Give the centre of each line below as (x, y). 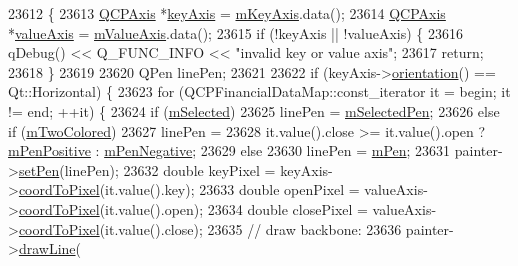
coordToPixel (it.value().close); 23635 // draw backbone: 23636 (210, 228)
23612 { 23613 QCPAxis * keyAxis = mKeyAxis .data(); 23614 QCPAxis (227, 13)
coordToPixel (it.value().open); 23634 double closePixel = (193, 208)
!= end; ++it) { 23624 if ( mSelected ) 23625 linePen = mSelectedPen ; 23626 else (254, 110)
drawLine (47, 248)
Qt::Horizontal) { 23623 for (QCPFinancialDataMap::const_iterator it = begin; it (259, 91)
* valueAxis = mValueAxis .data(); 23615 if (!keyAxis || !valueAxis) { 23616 (235, 32)
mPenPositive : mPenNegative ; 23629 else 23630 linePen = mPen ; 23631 (229, 150)
